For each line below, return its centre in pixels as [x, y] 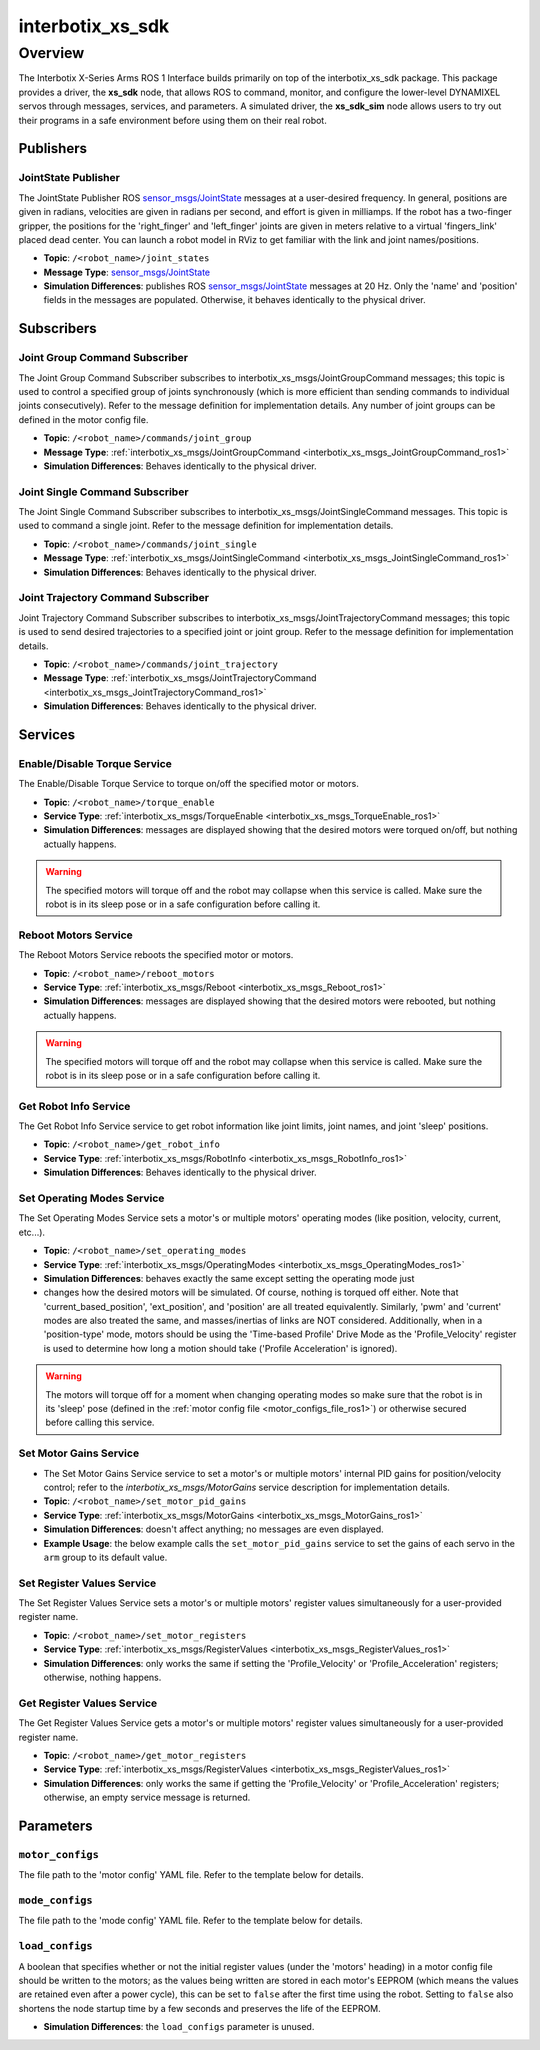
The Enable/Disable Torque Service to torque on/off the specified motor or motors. [188, 784]
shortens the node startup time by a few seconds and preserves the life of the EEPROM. [200, 2008]
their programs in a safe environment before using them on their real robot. [172, 120]
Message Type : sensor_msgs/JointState [127, 272]
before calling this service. [100, 1422]
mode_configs [56, 1900]
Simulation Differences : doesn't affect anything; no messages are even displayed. [213, 1529]
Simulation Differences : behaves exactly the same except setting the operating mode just [229, 1278]
